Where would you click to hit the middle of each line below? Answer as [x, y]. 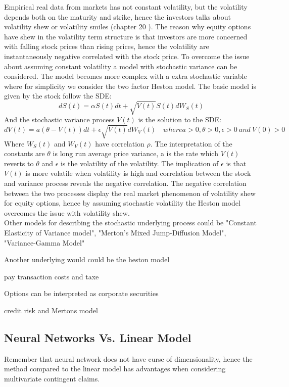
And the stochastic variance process [59, 119]
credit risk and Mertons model [51, 310]
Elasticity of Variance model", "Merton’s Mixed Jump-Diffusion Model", [115, 232]
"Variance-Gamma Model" [44, 242]
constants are [25, 153]
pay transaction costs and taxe [52, 276]
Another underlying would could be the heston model [87, 259]
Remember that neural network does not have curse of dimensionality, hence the [128, 358]
